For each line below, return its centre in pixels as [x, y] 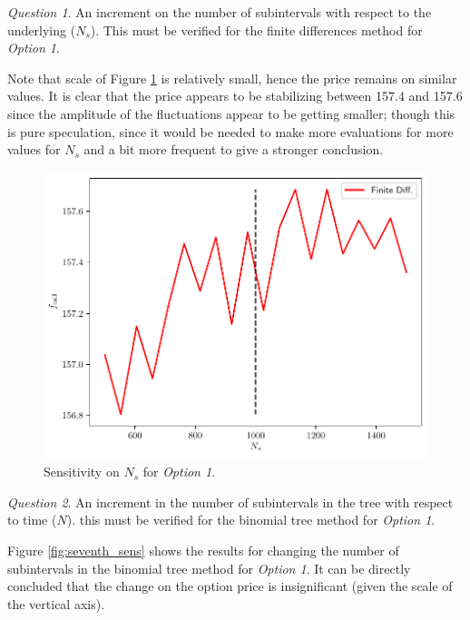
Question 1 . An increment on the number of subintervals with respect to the [220, 12]
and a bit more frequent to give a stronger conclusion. [234, 149]
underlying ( [42, 30]
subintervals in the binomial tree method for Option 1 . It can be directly [209, 568]
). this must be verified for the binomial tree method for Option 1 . [251, 520]
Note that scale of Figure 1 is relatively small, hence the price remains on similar [232, 78]
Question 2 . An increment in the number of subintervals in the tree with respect [230, 502]
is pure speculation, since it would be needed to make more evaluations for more [230, 131]
